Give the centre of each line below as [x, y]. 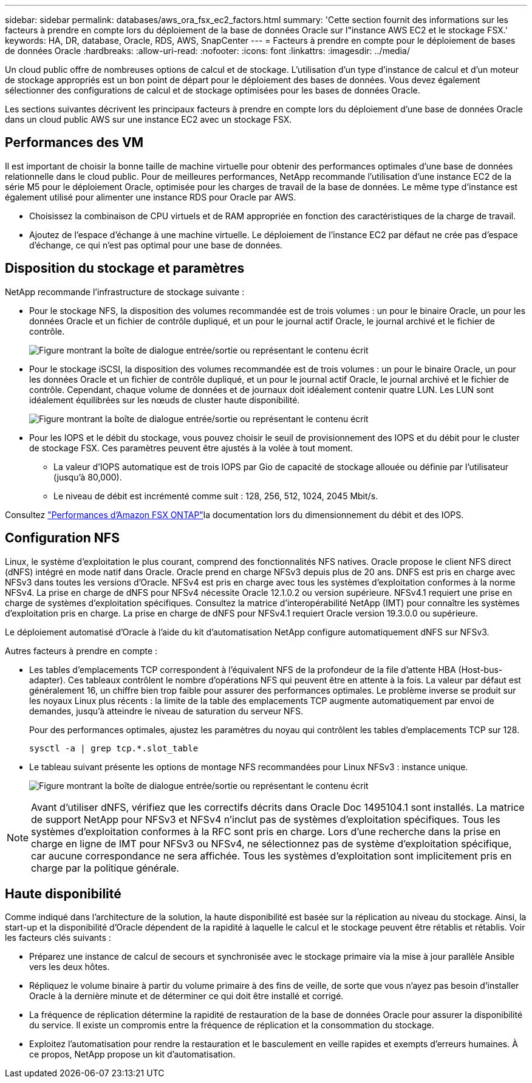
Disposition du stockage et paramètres [125, 268]
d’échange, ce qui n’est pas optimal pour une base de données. [156, 245]
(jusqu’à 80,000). [88, 477]
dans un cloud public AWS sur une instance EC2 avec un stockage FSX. [148, 119]
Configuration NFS [62, 538]
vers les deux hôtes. [70, 967]
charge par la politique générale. [105, 868]
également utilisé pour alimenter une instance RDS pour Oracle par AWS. [151, 197]
